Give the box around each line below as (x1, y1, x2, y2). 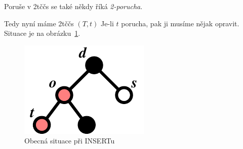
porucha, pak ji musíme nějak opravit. (121, 18, 239, 28)
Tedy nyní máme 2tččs (4, 18, 74, 28)
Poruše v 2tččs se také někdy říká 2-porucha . (4, 1, 143, 11)
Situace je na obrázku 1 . (4, 28, 80, 38)
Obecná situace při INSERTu (24, 135, 115, 146)
